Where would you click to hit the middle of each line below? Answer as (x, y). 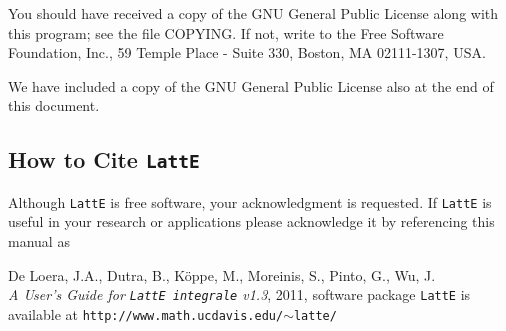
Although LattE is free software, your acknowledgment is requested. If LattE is (250, 201)
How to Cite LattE (104, 159)
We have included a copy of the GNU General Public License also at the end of (251, 85)
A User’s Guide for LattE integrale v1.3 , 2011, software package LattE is (239, 294)
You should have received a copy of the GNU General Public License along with (253, 13)
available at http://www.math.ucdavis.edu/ (146, 313)
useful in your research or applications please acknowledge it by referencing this (251, 221)
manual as (39, 241)
